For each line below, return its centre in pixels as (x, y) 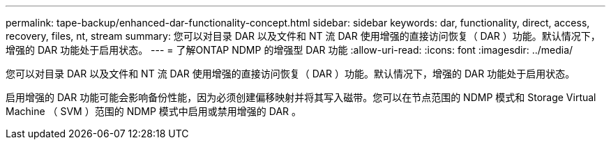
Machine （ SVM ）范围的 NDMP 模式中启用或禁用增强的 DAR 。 (153, 111)
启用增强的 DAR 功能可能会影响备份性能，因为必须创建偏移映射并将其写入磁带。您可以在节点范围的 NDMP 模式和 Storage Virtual (301, 97)
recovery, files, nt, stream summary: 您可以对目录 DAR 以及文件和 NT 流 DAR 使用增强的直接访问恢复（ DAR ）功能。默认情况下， (303, 36)
